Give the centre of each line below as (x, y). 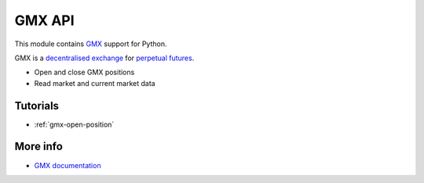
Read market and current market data (95, 83)
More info (38, 147)
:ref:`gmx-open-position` (74, 124)
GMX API (44, 20)
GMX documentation (68, 165)
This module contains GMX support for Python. (91, 44)
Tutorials (37, 106)
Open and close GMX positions (84, 72)
